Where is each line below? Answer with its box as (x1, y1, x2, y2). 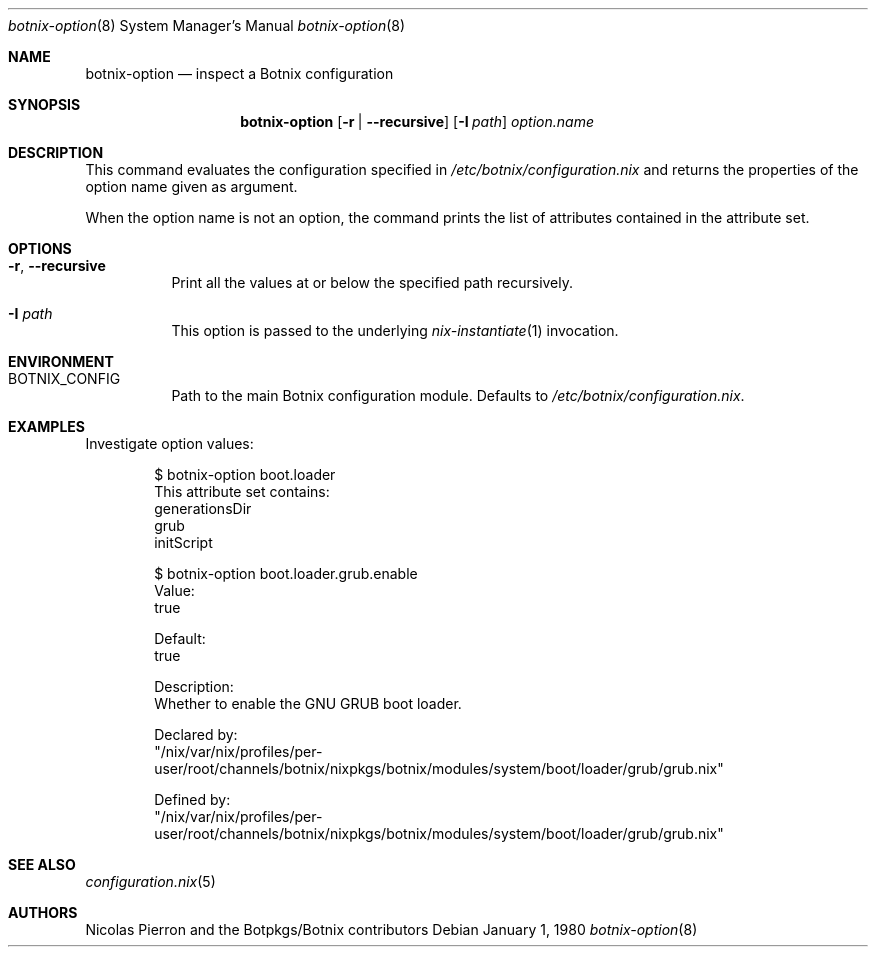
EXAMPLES (8, 418, 85, 435)
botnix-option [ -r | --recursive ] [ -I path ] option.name (240, 113, 594, 130)
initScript (154, 534, 213, 551)
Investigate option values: (85, 435, 254, 452)
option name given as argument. (85, 178, 298, 195)
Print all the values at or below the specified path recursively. (171, 274, 574, 291)
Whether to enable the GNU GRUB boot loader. (154, 695, 462, 712)
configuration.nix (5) (85, 873, 216, 890)
